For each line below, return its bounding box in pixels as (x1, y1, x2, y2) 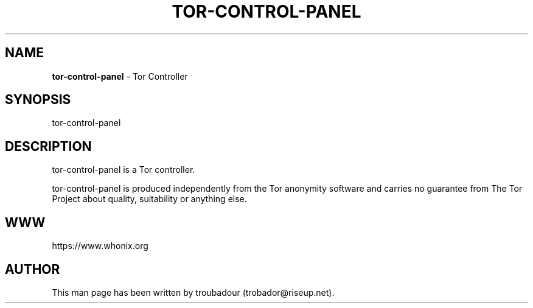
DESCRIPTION (5, 138, 92, 154)
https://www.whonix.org (52, 240, 148, 251)
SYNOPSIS (5, 92, 71, 108)
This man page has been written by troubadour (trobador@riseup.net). (52, 287, 335, 298)
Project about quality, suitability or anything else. (52, 194, 247, 205)
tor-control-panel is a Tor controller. (52, 164, 195, 175)
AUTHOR (5, 261, 60, 277)
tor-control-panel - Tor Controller (52, 71, 188, 82)
